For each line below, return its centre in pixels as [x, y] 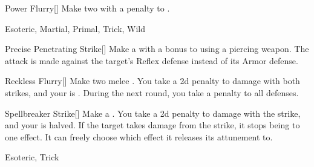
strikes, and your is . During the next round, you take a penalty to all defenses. [152, 92]
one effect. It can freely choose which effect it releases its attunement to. [139, 136]
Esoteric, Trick [32, 157]
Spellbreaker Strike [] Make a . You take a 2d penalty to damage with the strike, [153, 113]
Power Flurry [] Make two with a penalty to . [87, 8]
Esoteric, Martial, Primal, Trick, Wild [75, 28]
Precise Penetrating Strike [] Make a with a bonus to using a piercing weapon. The [157, 49]
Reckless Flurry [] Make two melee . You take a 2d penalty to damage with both [152, 81]
